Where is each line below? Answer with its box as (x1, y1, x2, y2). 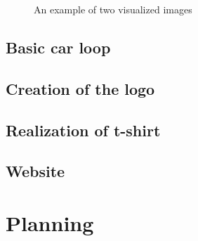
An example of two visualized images (34, 2, 192, 16)
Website (6, 160, 65, 182)
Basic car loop (6, 36, 111, 58)
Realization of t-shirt (6, 119, 161, 141)
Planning (6, 208, 94, 237)
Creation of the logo (6, 77, 155, 99)
